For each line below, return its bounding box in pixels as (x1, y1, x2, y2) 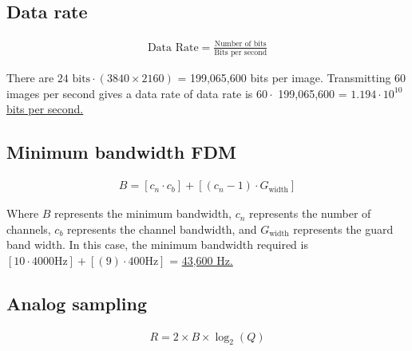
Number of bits (214, 40, 267, 49)
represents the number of (249, 205, 371, 222)
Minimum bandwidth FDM (6, 140, 236, 164)
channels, (6, 220, 51, 237)
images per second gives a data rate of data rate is (6, 85, 253, 101)
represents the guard (293, 220, 394, 237)
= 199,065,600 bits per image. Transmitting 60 (177, 69, 406, 86)
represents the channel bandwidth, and (67, 220, 257, 237)
